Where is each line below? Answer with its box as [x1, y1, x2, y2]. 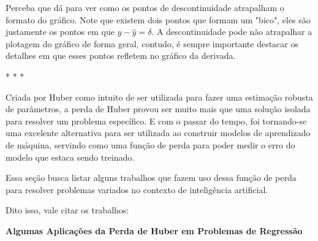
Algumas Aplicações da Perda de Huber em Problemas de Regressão [6, 224, 303, 237]
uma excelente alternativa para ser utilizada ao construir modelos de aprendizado [6, 126, 311, 139]
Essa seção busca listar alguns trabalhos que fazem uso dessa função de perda [6, 171, 297, 184]
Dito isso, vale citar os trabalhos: [6, 204, 129, 216]
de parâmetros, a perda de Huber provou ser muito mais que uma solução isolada [6, 102, 311, 115]
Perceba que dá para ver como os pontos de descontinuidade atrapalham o [6, 1, 284, 13]
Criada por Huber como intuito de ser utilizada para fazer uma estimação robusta [6, 90, 313, 103]
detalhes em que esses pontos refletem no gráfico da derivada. [6, 49, 236, 62]
